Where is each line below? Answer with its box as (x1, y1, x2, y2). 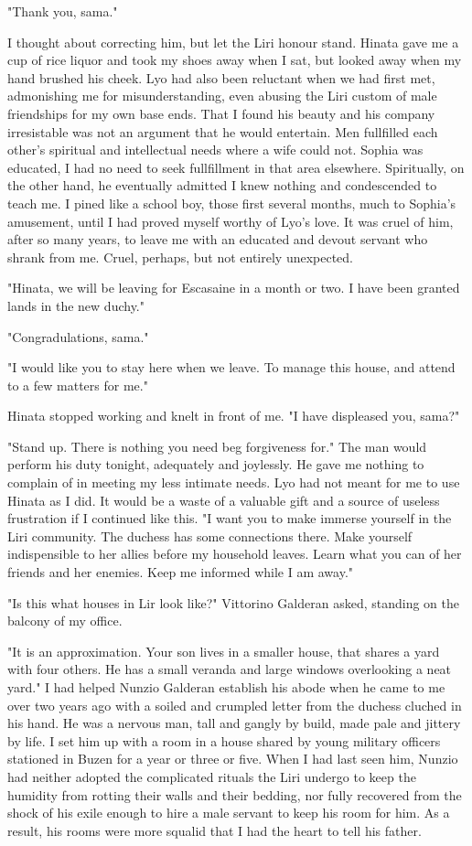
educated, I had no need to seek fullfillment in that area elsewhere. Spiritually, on (7, 157, 465, 177)
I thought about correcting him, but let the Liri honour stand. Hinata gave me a (7, 32, 459, 51)
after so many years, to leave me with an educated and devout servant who (7, 230, 428, 249)
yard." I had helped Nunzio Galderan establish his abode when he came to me (7, 678, 445, 696)
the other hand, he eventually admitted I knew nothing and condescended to (7, 176, 437, 195)
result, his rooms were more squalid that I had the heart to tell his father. (7, 820, 422, 840)
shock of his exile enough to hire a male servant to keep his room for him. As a (7, 803, 450, 822)
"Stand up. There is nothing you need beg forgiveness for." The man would (7, 436, 427, 455)
